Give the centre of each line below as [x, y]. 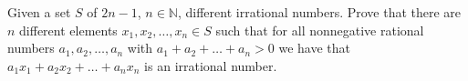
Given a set [39, 12]
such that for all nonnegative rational [320, 30]
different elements [68, 30]
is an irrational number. [211, 65]
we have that [314, 48]
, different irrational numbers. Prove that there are [319, 12]
